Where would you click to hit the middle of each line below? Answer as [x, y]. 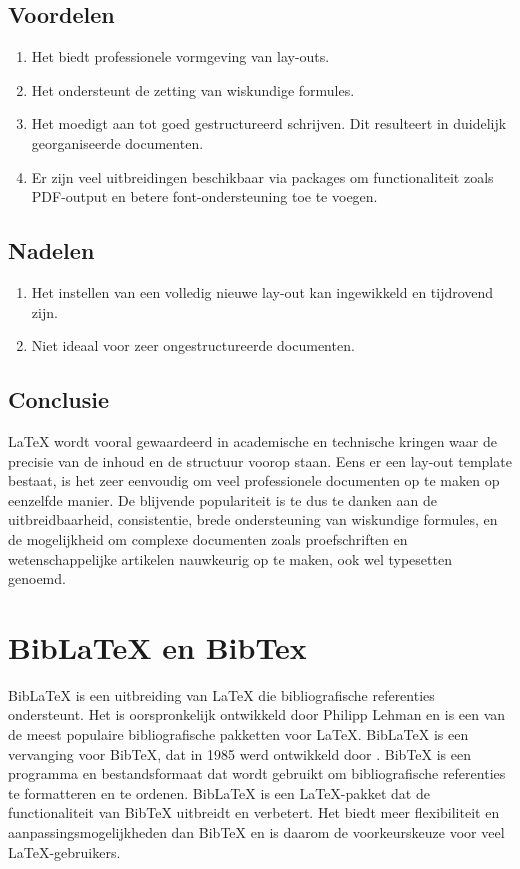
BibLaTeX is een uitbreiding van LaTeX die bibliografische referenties [221, 694]
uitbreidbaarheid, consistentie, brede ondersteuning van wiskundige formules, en [253, 519]
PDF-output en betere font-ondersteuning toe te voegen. [204, 196]
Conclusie [59, 399]
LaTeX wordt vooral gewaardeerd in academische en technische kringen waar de [252, 440]
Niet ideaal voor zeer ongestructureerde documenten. [193, 345]
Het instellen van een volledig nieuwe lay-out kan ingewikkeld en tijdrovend [262, 291]
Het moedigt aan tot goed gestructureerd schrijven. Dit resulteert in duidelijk [269, 123]
